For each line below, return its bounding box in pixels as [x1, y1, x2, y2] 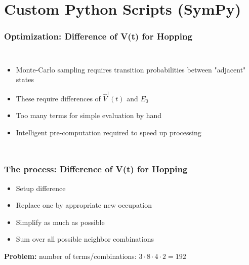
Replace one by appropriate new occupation [16, 200, 152, 210]
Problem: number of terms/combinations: [4, 250, 137, 261]
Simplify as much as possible [16, 216, 105, 227]
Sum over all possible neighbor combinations [16, 234, 154, 244]
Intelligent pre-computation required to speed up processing [16, 127, 201, 137]
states [16, 74, 34, 85]
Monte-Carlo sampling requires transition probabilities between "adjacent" [16, 64, 246, 74]
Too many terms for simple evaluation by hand [16, 110, 162, 121]
